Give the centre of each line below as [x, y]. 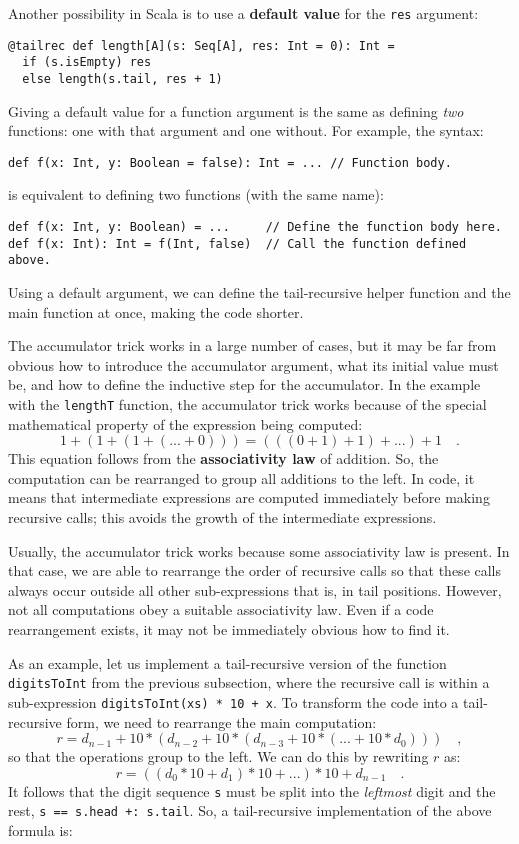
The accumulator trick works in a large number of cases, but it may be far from [252, 345]
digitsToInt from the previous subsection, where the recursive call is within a [249, 682]
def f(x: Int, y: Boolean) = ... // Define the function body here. [255, 227]
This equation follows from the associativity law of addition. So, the [223, 458]
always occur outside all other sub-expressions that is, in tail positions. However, [255, 589]
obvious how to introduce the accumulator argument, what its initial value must [253, 364]
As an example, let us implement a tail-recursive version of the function [227, 662]
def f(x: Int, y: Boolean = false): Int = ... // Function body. [230, 162]
